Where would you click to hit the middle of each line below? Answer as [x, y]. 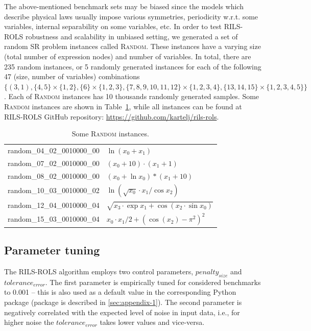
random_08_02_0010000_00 [54, 175]
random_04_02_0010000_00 [54, 150]
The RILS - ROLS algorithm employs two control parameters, [99, 271]
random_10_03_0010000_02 [54, 190]
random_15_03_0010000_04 [54, 219]
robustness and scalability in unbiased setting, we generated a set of [132, 36]
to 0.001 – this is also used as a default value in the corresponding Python [120, 292]
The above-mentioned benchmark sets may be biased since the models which [124, 6]
